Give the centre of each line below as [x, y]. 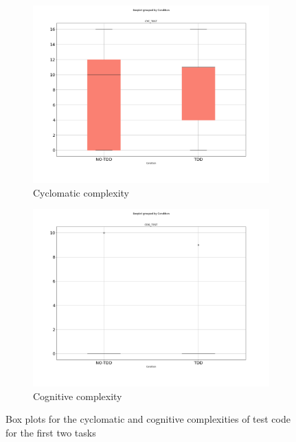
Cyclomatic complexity [81, 192]
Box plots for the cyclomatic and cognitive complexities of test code [148, 419]
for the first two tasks [51, 432]
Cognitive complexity [78, 396]
